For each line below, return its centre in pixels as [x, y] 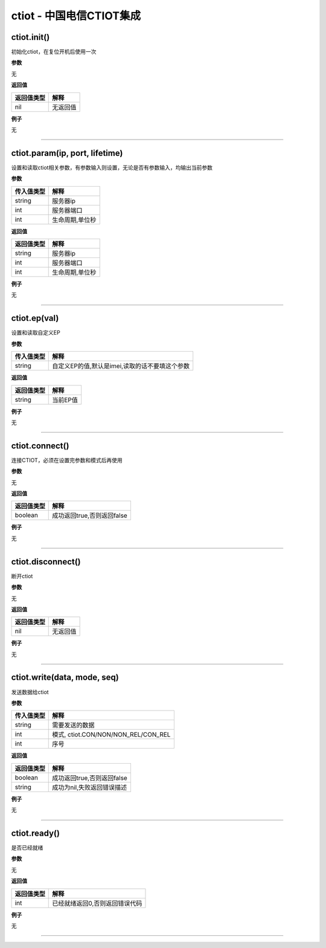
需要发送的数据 [73, 725]
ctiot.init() [30, 37]
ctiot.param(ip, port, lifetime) [67, 153]
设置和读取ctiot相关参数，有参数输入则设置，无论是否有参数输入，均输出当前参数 [112, 167]
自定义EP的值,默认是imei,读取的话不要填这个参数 [121, 366]
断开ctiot [22, 576]
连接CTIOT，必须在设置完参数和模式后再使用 [67, 460]
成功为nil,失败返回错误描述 [90, 787]
